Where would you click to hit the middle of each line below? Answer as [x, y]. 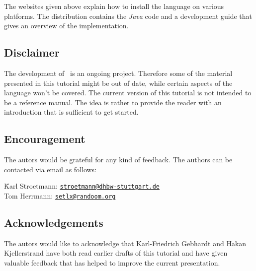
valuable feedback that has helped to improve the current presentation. [112, 263]
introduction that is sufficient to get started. [71, 112]
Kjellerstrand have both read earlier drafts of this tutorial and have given [116, 253]
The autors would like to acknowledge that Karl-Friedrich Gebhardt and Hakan [125, 243]
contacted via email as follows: [50, 169]
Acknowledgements [54, 223]
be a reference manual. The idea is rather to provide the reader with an [113, 102]
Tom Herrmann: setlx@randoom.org [60, 196]
